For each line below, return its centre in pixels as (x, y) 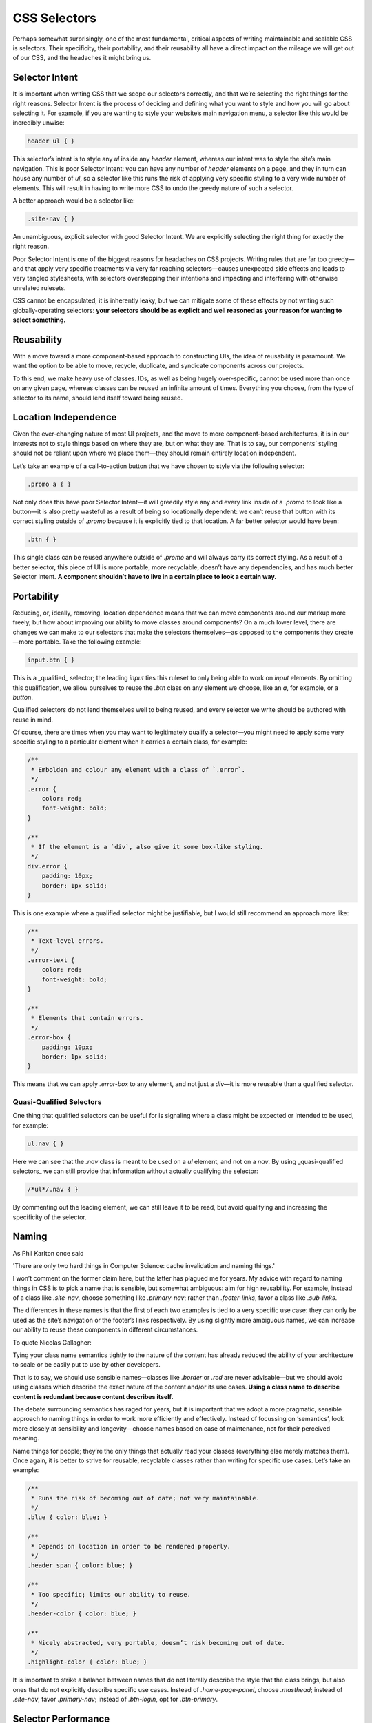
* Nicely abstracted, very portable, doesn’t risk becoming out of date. (158, 1643)
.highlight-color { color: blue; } (87, 1662)
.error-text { (51, 960)
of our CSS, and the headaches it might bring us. (82, 58)
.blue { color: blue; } (68, 1517)
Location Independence (65, 417)
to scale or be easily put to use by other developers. (87, 1365)
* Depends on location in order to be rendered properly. (131, 1546)
